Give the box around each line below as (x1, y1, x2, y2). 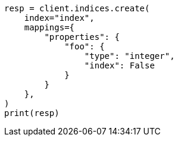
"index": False (84, 61, 155, 70)
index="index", (24, 13, 95, 23)
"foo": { (64, 42, 105, 51)
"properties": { (44, 32, 120, 42)
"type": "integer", (84, 51, 175, 61)
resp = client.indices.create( (4, 4, 150, 13)
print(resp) (4, 108, 60, 118)
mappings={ (24, 23, 75, 32)
